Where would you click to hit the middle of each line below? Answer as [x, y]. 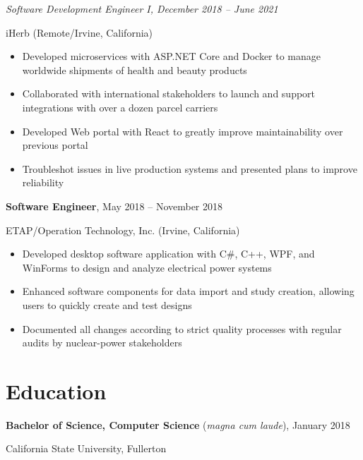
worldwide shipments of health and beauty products [135, 69]
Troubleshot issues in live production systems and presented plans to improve [190, 168]
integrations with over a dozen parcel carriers [120, 107]
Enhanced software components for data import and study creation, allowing [188, 291]
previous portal [55, 145]
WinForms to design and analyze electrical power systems [147, 267]
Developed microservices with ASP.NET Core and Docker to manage [172, 56]
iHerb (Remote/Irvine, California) [79, 32]
